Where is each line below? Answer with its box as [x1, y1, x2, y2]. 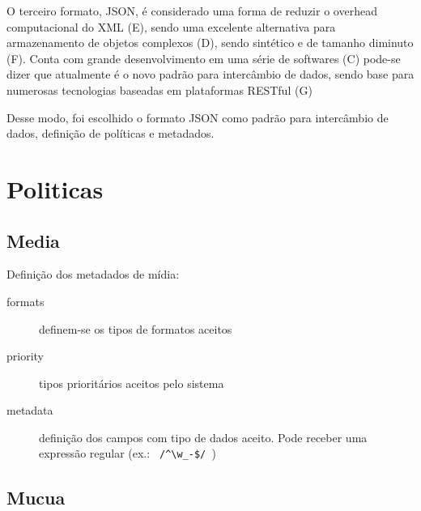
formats [6, 292, 45, 309]
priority [6, 347, 44, 364]
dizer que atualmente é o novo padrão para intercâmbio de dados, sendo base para [6, 66, 415, 83]
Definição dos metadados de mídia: [6, 266, 180, 283]
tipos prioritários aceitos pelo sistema [39, 374, 224, 391]
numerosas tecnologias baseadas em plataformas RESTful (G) [6, 81, 313, 98]
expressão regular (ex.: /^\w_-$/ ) [39, 445, 216, 462]
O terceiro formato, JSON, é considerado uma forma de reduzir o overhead [6, 2, 377, 19]
